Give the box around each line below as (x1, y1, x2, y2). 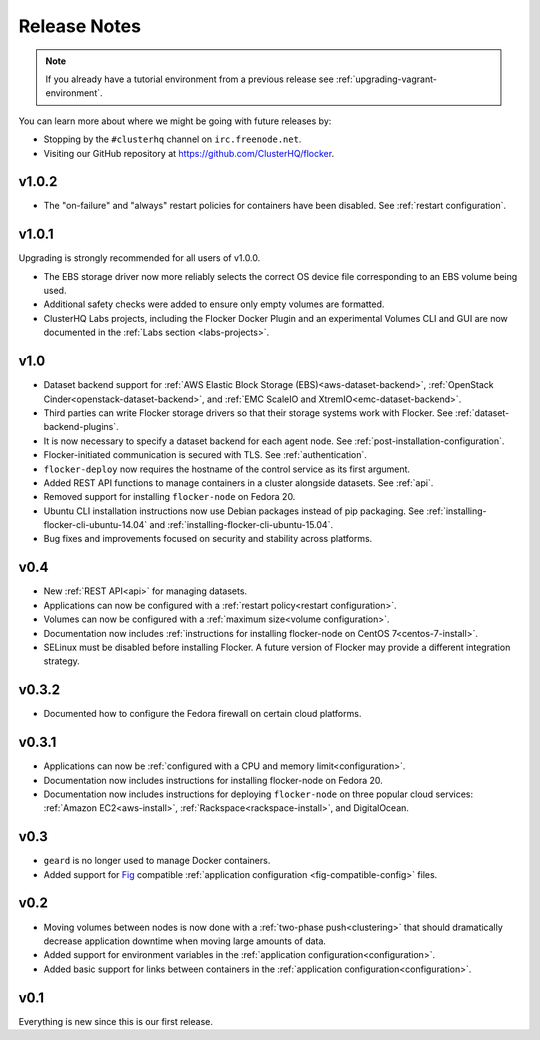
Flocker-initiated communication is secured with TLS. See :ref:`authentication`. (43, 449, 367, 461)
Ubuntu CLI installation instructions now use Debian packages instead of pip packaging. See (43, 505, 425, 517)
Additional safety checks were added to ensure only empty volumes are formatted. (43, 298, 385, 310)
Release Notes (18, 15, 142, 37)
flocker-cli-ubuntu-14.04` (43, 519, 148, 531)
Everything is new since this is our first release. (18, 1015, 214, 1027)
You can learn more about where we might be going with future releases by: (18, 115, 332, 127)
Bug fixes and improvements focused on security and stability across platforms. (43, 533, 373, 545)
